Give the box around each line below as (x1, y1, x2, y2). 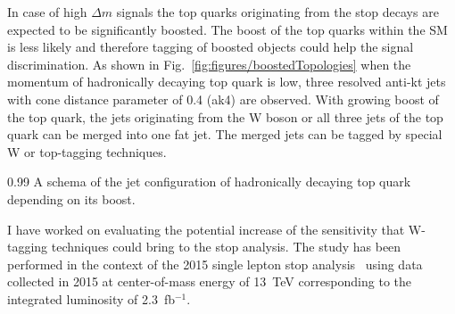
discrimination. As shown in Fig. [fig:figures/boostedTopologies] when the (7, 54, 411, 73)
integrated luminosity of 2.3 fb (7, 289, 175, 308)
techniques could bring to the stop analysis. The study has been (51, 237, 401, 256)
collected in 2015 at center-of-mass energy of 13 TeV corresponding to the (7, 272, 412, 291)
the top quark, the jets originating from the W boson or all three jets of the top (7, 107, 443, 126)
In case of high (7, 3, 87, 21)
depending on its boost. (7, 189, 136, 208)
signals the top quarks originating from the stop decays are (116, 3, 439, 21)
